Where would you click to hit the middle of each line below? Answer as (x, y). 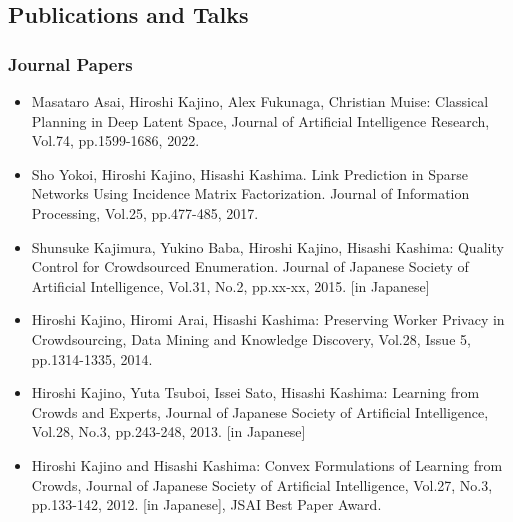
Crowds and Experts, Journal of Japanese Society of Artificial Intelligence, (260, 411)
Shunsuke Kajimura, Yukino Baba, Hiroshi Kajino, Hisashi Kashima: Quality (267, 246)
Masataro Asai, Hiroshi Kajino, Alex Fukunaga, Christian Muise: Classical (260, 101)
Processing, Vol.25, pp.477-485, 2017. (145, 212)
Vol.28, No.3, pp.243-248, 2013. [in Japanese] (168, 431)
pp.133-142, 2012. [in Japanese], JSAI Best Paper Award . (206, 504)
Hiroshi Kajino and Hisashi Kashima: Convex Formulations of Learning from (267, 464)
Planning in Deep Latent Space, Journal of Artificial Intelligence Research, (260, 120)
